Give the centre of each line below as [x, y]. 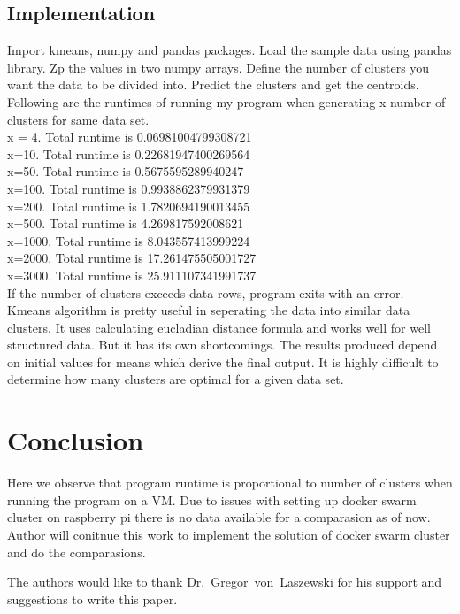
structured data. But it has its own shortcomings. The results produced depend [222, 345]
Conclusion [76, 440]
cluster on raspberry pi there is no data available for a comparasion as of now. [219, 517]
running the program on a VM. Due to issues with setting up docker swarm [212, 499]
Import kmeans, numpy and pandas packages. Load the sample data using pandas [230, 50]
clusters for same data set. [78, 119]
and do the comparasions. [77, 552]
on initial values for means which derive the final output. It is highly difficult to [223, 361]
